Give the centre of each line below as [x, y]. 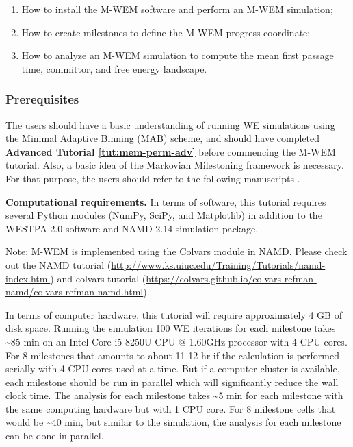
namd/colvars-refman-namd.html [75, 292]
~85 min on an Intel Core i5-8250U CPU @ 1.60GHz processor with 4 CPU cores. [176, 341]
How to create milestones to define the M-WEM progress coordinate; [166, 32]
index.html [28, 278]
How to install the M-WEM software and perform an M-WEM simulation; [177, 9]
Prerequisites [42, 99]
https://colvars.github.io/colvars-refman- [231, 278]
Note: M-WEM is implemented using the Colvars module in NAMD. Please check [176, 251]
